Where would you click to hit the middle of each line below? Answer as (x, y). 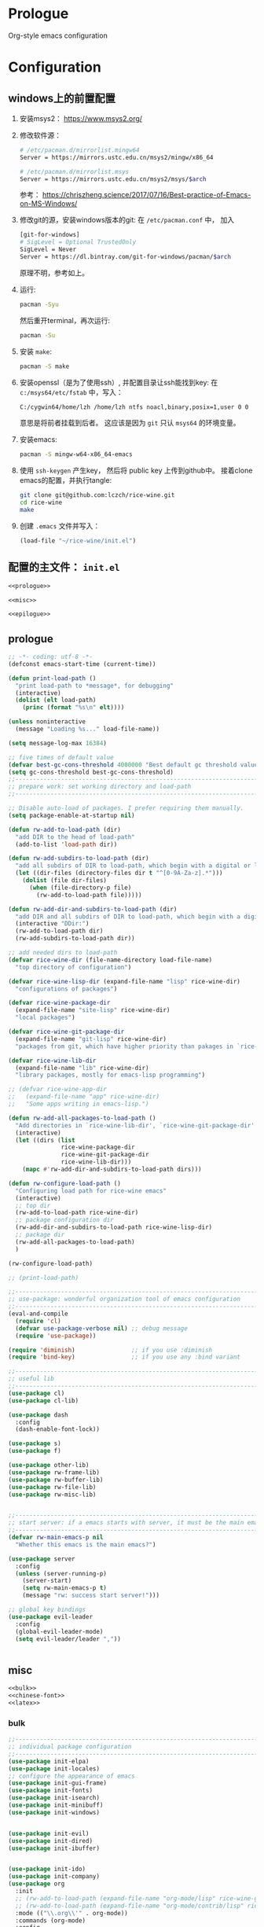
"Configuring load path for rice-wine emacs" (91, 1191)
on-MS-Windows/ (48, 204)
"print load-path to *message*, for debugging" (95, 686)
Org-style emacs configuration (58, 35)
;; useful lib (31, 1379)
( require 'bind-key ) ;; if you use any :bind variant (125, 1357)
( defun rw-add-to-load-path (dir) (65, 829)
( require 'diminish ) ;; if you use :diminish (110, 1350)
